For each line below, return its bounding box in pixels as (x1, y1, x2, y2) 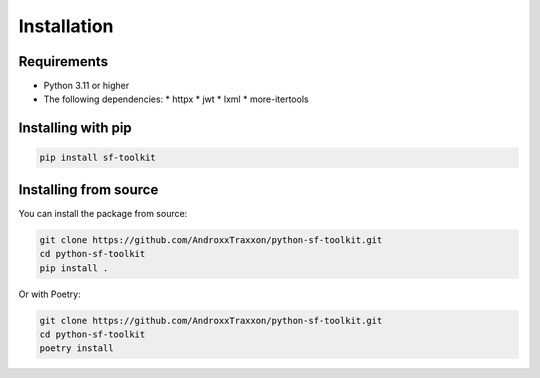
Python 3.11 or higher (43, 80, 130, 92)
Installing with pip (18, 120, 132, 137)
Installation (18, 15, 114, 37)
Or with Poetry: (18, 288, 81, 300)
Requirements (18, 53, 109, 70)
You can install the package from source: (18, 207, 188, 219)
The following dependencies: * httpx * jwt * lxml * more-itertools (43, 93, 309, 105)
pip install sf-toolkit (39, 152, 157, 164)
